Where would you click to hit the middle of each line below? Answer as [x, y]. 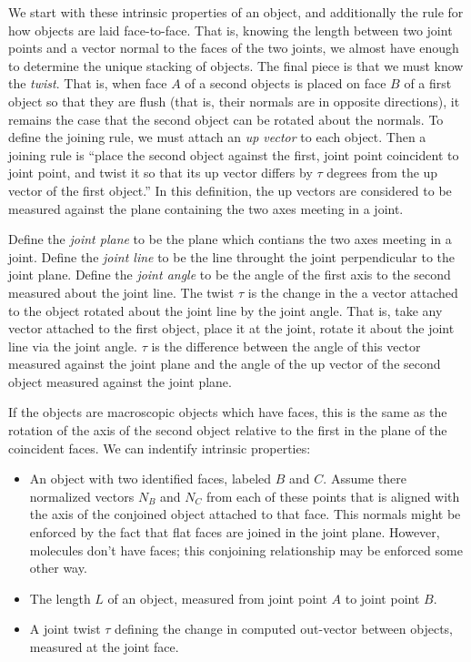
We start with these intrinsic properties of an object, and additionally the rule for [236, 12]
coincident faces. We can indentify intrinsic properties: [160, 448]
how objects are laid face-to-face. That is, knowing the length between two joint [230, 30]
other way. [58, 568]
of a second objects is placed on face [286, 83]
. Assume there [365, 479]
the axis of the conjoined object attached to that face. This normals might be [245, 514]
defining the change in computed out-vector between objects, [284, 629]
